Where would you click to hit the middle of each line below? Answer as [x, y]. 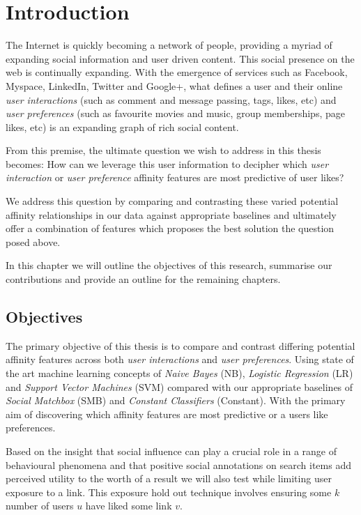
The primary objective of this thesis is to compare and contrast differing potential [180, 345]
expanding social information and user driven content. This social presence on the [180, 58]
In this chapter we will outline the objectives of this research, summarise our [169, 265]
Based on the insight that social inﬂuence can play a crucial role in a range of [171, 451]
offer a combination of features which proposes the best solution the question [170, 228]
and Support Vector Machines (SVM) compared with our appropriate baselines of [179, 386]
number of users [40, 506]
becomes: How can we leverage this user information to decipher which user [167, 163]
